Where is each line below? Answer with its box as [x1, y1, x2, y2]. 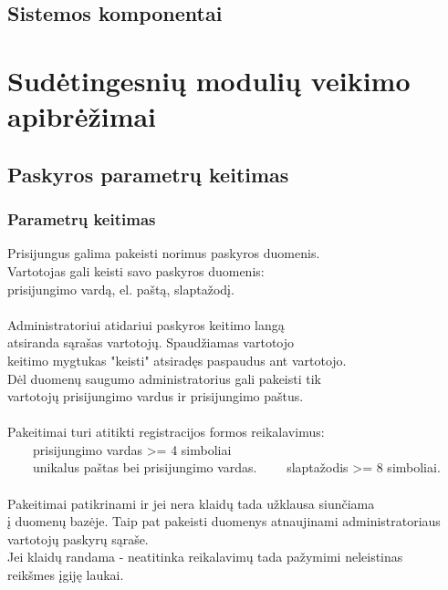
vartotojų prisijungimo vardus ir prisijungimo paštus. [7, 387, 304, 406]
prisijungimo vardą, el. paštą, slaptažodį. [7, 279, 234, 298]
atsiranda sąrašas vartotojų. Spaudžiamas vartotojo [7, 333, 295, 352]
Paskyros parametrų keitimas [7, 160, 289, 188]
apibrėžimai [7, 98, 157, 135]
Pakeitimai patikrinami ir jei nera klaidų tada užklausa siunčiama [7, 493, 375, 512]
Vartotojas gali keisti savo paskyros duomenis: [7, 261, 265, 280]
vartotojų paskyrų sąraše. [7, 529, 149, 548]
